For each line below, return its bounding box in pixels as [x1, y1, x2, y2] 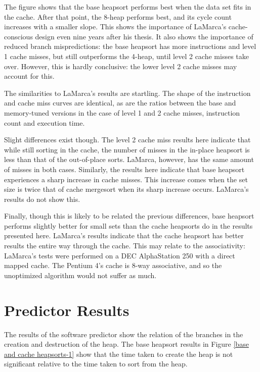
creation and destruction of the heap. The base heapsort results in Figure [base [4, 339, 249, 349]
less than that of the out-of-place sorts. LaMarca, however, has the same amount [4, 154, 254, 165]
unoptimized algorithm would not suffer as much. [4, 270, 157, 280]
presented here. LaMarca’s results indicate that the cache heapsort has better [4, 230, 244, 241]
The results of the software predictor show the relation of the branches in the [4, 329, 243, 339]
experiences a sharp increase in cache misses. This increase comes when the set [4, 174, 248, 184]
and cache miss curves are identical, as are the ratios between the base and [4, 97, 236, 108]
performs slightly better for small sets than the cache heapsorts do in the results [4, 220, 253, 231]
